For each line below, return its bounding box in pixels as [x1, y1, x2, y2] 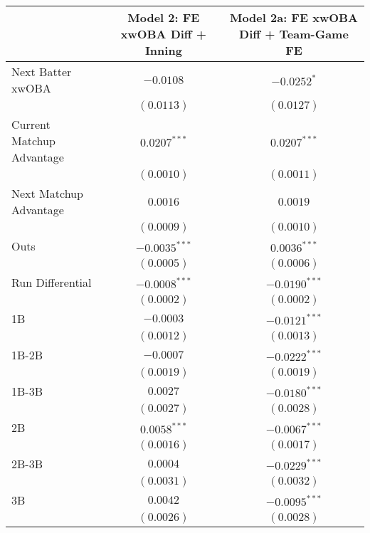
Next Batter [11, 63, 72, 80]
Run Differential [11, 274, 92, 290]
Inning [144, 42, 182, 58]
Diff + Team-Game [239, 26, 349, 42]
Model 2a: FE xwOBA [229, 9, 359, 26]
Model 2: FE [127, 9, 200, 26]
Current [11, 116, 51, 132]
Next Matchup [11, 185, 83, 201]
